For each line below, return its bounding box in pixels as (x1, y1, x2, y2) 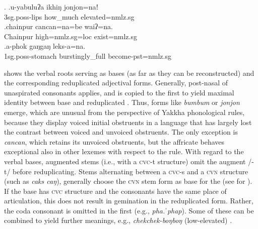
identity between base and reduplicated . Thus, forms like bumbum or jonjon (4, 97, 240, 107)
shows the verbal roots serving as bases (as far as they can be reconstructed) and (4, 67, 254, 78)
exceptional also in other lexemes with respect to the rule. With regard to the (4, 146, 244, 157)
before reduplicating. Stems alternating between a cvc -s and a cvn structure (13, 166, 248, 176)
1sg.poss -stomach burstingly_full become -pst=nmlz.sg (4, 50, 171, 61)
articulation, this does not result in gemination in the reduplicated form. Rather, (4, 195, 253, 206)
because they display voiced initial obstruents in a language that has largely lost (4, 117, 252, 127)
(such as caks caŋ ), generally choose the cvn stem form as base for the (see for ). (4, 176, 252, 186)
